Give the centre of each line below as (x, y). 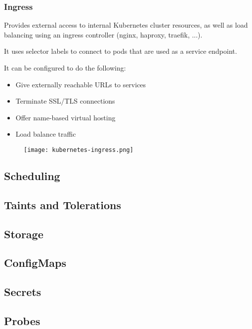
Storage (24, 234)
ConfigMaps (35, 263)
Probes (22, 320)
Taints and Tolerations (63, 204)
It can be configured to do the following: (65, 68)
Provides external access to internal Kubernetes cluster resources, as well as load (126, 25)
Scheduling (32, 176)
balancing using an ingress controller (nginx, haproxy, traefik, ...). (103, 34)
